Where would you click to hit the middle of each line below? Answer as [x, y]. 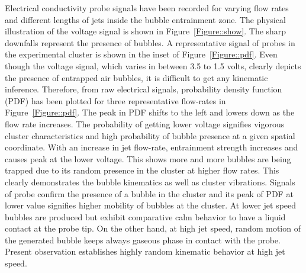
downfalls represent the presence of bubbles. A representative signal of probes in [150, 42]
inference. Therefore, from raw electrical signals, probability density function [144, 89]
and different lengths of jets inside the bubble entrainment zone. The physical [145, 19]
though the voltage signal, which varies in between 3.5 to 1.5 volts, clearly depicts [153, 65]
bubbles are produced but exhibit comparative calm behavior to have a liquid [145, 216]
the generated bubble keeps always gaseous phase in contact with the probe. [143, 240]
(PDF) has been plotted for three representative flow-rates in [115, 100]
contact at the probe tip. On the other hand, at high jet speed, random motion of [153, 228]
